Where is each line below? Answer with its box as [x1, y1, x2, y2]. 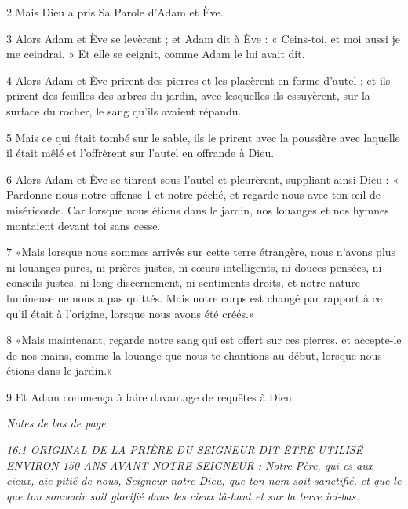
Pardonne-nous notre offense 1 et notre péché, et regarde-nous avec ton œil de [6, 186, 381, 203]
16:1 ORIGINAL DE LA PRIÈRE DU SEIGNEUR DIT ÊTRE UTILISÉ [6, 441, 363, 458]
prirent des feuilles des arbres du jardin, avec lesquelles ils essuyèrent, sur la [6, 87, 370, 104]
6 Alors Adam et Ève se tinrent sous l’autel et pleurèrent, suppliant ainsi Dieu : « [6, 170, 399, 187]
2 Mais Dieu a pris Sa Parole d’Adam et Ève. [6, 4, 224, 20]
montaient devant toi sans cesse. [6, 217, 161, 233]
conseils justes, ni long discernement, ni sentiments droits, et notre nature [6, 274, 361, 291]
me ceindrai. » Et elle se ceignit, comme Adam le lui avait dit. [6, 46, 305, 62]
